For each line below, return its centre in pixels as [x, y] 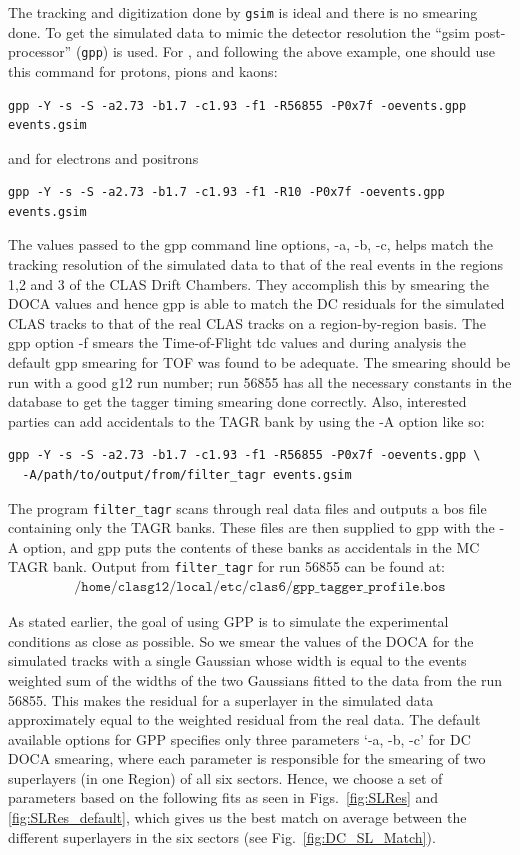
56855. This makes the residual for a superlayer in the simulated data [221, 699]
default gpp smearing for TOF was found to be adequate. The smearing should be [259, 362]
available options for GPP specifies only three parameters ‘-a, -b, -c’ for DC [239, 738]
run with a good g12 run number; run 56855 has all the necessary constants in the [260, 381]
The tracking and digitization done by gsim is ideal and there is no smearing [243, 12]
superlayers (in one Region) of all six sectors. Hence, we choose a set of [225, 777]
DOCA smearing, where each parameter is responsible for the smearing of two [247, 758]
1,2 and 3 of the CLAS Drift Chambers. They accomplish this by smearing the [249, 283]
